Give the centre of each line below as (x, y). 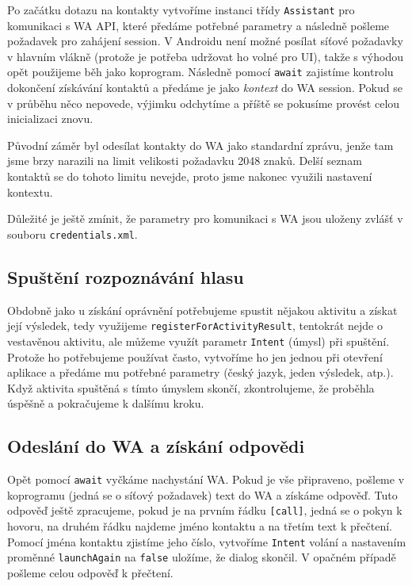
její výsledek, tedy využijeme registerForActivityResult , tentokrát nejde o (195, 326)
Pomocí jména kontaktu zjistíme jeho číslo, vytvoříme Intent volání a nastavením (207, 541)
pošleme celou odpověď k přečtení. (90, 573)
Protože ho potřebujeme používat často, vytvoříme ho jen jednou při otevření (195, 356)
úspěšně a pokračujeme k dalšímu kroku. (106, 403)
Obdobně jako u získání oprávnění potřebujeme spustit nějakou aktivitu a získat (202, 310)
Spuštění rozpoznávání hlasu (126, 276)
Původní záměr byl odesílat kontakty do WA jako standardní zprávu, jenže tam (200, 145)
